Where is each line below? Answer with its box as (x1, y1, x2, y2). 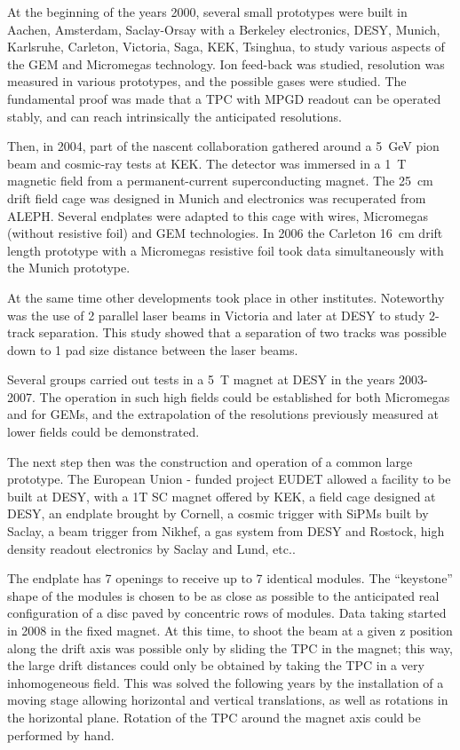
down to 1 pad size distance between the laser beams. (7, 340, 298, 359)
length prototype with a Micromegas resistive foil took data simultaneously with (7, 241, 444, 259)
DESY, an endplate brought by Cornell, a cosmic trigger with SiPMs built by (7, 504, 429, 523)
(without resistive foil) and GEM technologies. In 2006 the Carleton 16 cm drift (7, 224, 443, 242)
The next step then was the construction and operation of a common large (7, 452, 413, 470)
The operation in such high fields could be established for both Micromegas (39, 387, 450, 406)
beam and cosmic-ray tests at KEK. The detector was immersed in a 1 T (7, 154, 407, 172)
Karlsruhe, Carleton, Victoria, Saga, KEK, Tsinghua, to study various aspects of (7, 37, 445, 56)
